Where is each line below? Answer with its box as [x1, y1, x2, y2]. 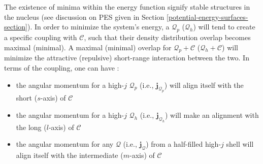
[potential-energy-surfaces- [167, 11, 248, 22]
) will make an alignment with [165, 109, 259, 120]
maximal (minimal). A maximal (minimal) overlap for [4, 42, 172, 52]
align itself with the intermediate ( [16, 150, 123, 160]
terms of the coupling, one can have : [4, 62, 119, 73]
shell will [226, 139, 254, 149]
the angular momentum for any [16, 139, 114, 149]
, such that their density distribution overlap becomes [84, 31, 251, 42]
